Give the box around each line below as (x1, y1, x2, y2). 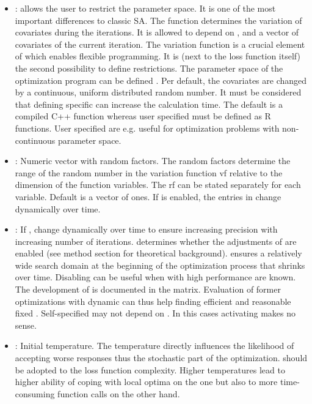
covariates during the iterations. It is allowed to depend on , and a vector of (15, 26, 299, 39)
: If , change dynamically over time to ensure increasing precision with (15, 223, 278, 236)
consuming (15, 387, 55, 400)
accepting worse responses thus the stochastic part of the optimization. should (15, 351, 308, 364)
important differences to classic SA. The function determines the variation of (15, 13, 302, 26)
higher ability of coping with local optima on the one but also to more (15, 375, 278, 388)
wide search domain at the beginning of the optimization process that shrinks (15, 258, 305, 271)
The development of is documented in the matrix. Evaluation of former (15, 283, 281, 296)
